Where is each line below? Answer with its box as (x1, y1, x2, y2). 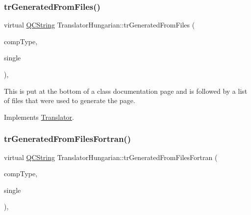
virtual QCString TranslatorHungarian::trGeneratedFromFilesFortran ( (4, 152, 218, 162)
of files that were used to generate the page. (4, 95, 135, 106)
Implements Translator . (4, 111, 74, 122)
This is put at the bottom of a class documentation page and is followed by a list (4, 85, 248, 96)
